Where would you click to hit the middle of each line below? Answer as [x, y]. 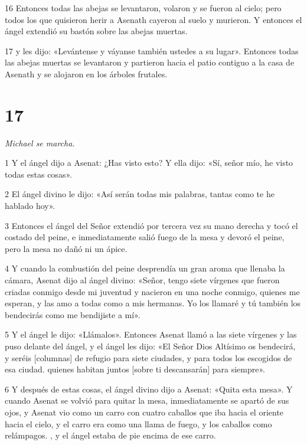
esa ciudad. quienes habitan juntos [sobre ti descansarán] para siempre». [135, 369]
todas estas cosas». [38, 174]
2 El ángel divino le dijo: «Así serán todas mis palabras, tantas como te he [140, 194]
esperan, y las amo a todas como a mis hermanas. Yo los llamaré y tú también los [153, 303]
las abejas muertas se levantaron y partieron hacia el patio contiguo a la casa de [150, 62]
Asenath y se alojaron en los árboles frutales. [86, 73]
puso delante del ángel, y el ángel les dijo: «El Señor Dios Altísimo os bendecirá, [150, 346]
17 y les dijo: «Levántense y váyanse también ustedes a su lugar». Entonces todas [152, 50]
